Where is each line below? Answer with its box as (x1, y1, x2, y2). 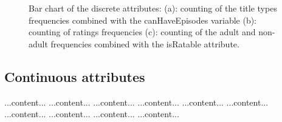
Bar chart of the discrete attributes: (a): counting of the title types (29, 2, 277, 14)
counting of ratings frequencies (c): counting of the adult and (29, 25, 256, 38)
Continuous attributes (4, 67, 145, 86)
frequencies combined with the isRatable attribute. (50, 37, 239, 50)
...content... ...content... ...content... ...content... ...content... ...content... (4, 95, 269, 108)
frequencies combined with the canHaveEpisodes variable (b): (29, 13, 257, 26)
